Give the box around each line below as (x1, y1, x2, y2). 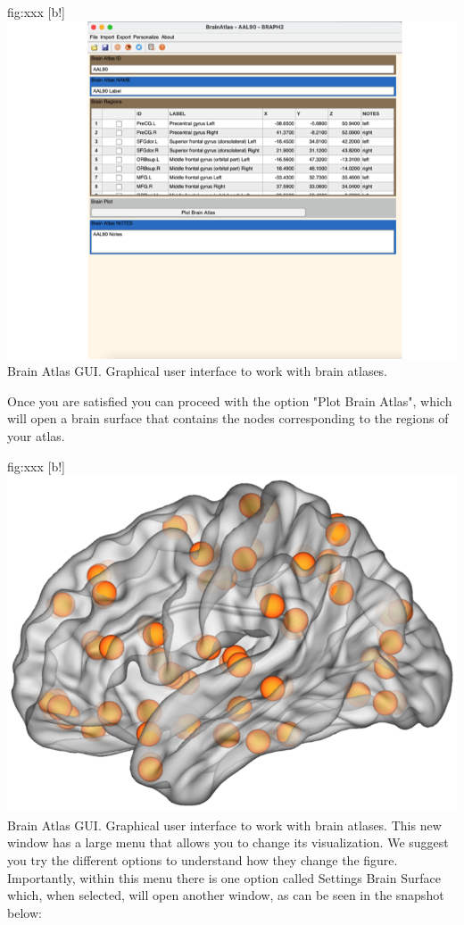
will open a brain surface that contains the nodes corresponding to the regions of (7, 409, 449, 428)
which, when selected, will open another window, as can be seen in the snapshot (7, 886, 444, 904)
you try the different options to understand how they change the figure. (7, 850, 398, 869)
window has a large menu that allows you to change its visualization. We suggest (7, 833, 449, 852)
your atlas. (7, 426, 65, 445)
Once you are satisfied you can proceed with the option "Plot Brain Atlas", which (7, 391, 452, 410)
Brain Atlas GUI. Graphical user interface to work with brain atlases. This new (7, 815, 442, 834)
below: (7, 903, 42, 921)
